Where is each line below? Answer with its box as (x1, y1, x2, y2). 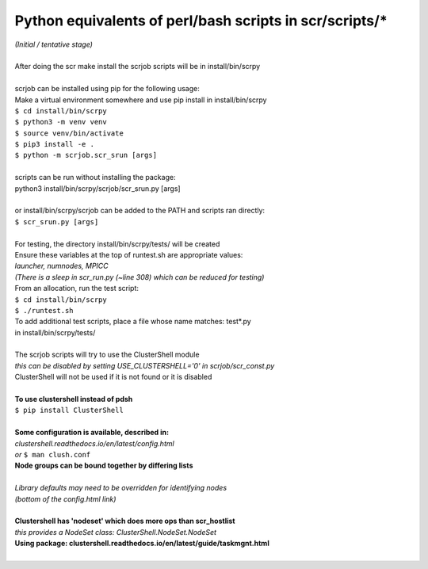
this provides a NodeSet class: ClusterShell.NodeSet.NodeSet (14, 527, 217, 537)
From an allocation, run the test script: (14, 284, 139, 293)
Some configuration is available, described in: (14, 428, 170, 437)
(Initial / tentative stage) (14, 40, 93, 49)
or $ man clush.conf (14, 450, 91, 459)
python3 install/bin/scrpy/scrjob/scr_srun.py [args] (14, 183, 182, 193)
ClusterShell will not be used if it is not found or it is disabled (14, 372, 212, 382)
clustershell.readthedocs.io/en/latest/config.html (14, 438, 174, 448)
